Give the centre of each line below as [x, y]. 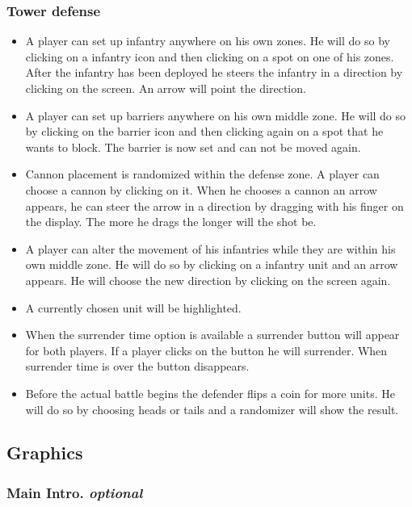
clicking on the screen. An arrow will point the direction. [166, 88]
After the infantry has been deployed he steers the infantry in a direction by [214, 72]
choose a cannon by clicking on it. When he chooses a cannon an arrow [201, 189]
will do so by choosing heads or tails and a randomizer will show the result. [212, 409]
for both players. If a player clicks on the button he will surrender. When [206, 350]
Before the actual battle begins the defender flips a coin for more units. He [210, 393]
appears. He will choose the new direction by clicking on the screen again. [208, 280]
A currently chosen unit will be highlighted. [133, 307]
